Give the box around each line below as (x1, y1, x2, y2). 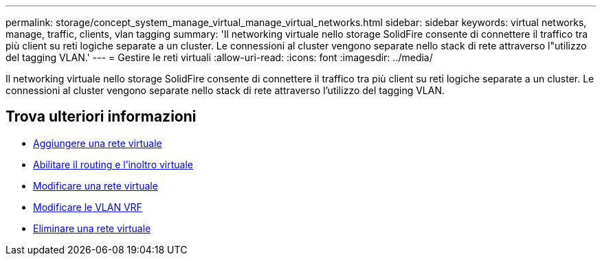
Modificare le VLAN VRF (33, 201, 142, 213)
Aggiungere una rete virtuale (33, 137, 162, 149)
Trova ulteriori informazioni (5, 108, 197, 126)
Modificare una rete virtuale (33, 179, 158, 192)
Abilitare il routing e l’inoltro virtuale (33, 158, 194, 170)
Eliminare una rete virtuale (33, 222, 151, 234)
